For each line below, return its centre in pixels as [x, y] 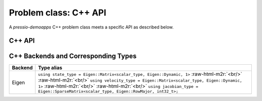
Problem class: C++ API [58, 13]
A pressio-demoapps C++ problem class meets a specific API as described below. [91, 27]
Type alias [50, 68]
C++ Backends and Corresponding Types [73, 56]
